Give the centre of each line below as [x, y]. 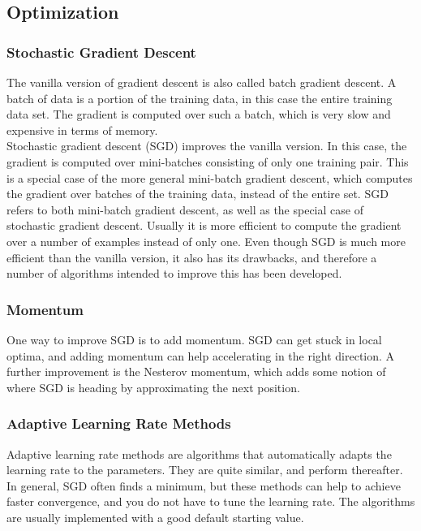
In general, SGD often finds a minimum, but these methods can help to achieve [204, 485]
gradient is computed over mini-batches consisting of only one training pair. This [208, 161]
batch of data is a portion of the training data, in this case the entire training [200, 98]
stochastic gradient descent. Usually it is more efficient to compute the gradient [204, 225]
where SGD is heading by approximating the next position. [153, 387]
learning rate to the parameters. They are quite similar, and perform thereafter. [205, 470]
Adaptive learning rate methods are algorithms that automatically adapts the [199, 453]
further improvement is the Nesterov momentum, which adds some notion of [196, 371]
